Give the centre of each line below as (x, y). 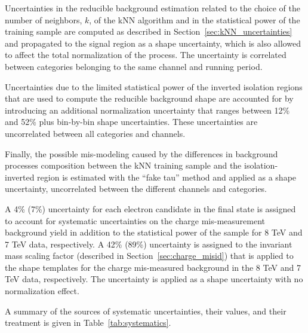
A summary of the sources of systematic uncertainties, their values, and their (146, 311)
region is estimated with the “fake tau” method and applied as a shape (167, 177)
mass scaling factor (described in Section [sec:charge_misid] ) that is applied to (149, 256)
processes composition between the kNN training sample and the (123, 165)
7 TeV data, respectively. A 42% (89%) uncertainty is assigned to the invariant (149, 244)
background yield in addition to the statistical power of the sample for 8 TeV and (154, 232)
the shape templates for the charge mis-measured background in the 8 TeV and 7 (153, 267)
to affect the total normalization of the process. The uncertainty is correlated (146, 55)
